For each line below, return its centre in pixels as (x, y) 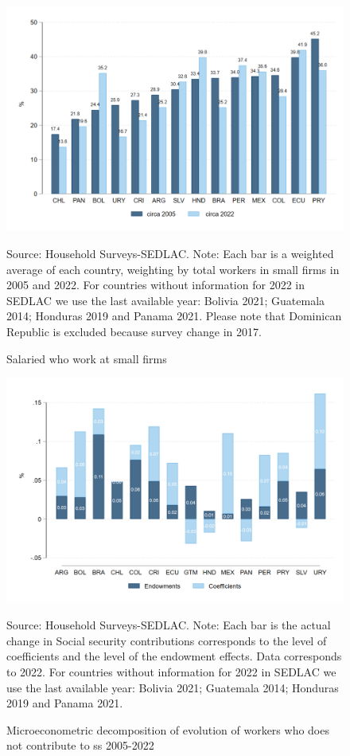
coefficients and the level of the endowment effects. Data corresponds (174, 656)
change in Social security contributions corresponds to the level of (167, 640)
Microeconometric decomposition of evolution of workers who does (168, 729)
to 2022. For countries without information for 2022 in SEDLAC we (171, 671)
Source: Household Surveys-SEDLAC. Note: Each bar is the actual (169, 625)
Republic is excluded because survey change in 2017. (134, 331)
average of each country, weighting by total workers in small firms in (173, 269)
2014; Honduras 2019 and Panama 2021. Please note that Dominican (174, 316)
